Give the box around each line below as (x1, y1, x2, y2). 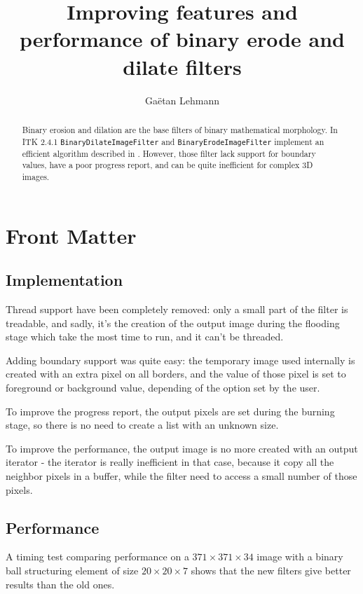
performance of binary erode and (19, 25, 345, 53)
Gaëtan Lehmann (144, 92, 220, 107)
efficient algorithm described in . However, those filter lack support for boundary (22, 147, 316, 159)
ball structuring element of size (6, 562, 139, 577)
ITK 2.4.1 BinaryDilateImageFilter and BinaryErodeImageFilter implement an (22, 135, 324, 147)
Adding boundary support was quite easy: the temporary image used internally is (6, 352, 355, 367)
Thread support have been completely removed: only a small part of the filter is (6, 302, 348, 317)
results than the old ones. (6, 576, 115, 591)
